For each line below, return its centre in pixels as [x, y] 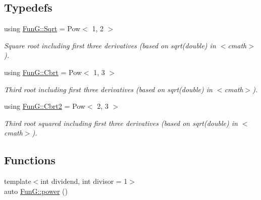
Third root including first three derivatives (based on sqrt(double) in [108, 89]
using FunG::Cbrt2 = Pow [45, 106]
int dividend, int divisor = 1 [84, 181]
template [18, 181]
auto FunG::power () [36, 191]
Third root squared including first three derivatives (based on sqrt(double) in [121, 123]
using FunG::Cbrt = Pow [43, 72]
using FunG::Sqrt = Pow [42, 28]
